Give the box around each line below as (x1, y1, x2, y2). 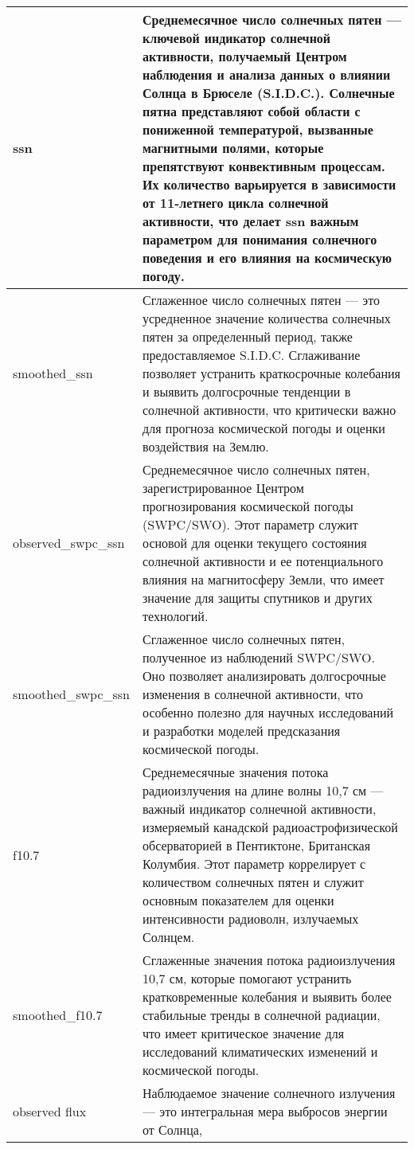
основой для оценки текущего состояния (143, 533, 367, 552)
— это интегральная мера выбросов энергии (143, 1102, 388, 1120)
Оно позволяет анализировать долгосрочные (143, 666, 386, 685)
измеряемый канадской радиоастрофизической (143, 818, 398, 836)
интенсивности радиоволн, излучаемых (143, 909, 359, 928)
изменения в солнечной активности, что (143, 685, 363, 703)
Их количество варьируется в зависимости (143, 175, 396, 193)
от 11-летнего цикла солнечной (143, 193, 329, 212)
